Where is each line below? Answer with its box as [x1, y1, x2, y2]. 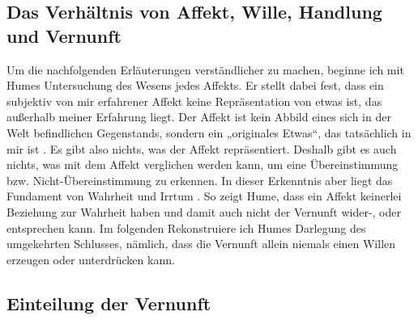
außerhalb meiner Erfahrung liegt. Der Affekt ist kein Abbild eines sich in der [6, 108, 391, 125]
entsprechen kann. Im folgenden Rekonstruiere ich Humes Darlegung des [6, 219, 366, 236]
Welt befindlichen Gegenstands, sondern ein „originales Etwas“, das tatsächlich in [6, 124, 412, 141]
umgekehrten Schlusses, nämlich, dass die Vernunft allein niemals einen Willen [6, 235, 396, 252]
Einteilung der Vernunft [6, 290, 211, 315]
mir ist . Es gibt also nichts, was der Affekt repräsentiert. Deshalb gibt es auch [6, 140, 397, 157]
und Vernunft [6, 23, 122, 48]
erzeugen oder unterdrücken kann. [6, 251, 175, 267]
